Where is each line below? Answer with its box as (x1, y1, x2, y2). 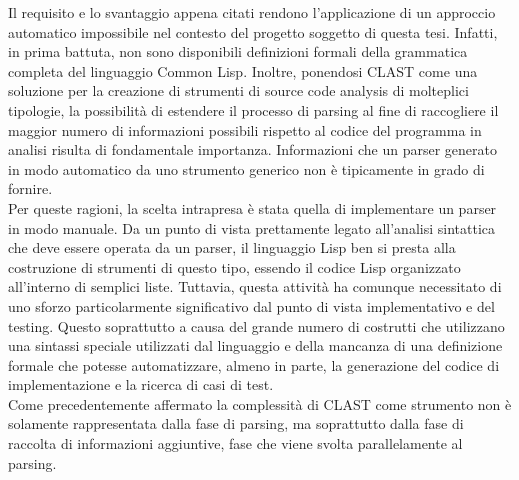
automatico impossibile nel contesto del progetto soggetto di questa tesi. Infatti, (8, 21, 498, 42)
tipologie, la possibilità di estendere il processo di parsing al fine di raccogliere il (8, 99, 499, 120)
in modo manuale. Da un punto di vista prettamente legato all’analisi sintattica (8, 217, 495, 238)
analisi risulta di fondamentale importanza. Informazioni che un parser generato (8, 139, 497, 160)
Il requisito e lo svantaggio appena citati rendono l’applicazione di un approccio (8, 2, 496, 22)
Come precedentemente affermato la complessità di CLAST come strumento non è (8, 393, 512, 414)
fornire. (8, 178, 53, 199)
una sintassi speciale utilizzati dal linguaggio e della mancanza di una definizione (8, 335, 503, 356)
